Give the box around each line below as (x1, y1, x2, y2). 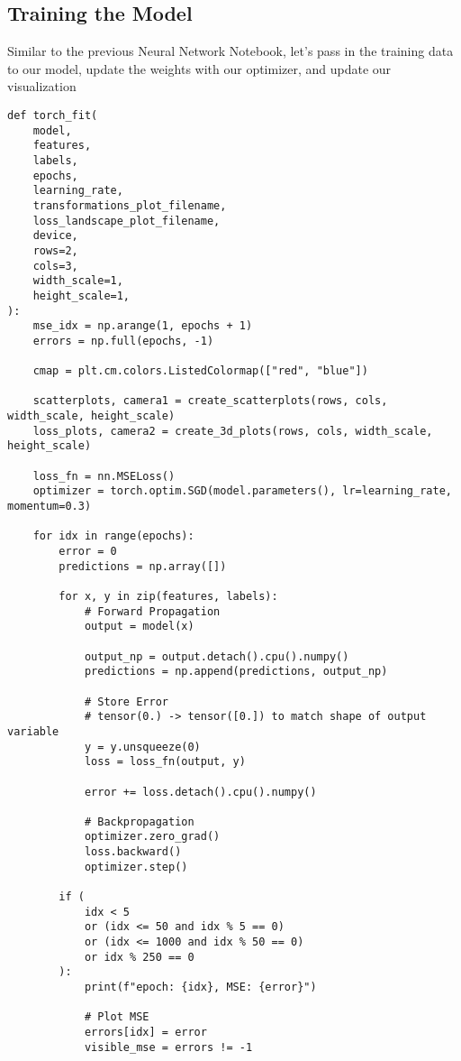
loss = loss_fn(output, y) (84, 755, 246, 769)
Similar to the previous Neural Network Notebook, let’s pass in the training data (7, 42, 454, 60)
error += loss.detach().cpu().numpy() (84, 785, 317, 798)
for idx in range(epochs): (32, 530, 194, 543)
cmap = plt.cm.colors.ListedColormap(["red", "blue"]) (32, 364, 368, 378)
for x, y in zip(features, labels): (59, 589, 278, 603)
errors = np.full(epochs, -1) (32, 334, 214, 347)
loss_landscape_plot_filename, (32, 214, 221, 227)
